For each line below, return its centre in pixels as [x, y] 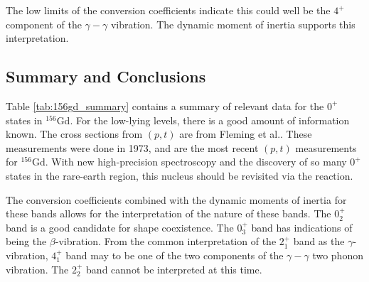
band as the [319, 241]
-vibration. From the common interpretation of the [166, 241]
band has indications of [302, 227]
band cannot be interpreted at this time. [174, 269]
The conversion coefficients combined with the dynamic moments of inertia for [176, 199]
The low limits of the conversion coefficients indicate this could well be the [168, 10]
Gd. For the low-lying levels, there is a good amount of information [203, 120]
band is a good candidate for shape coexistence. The [120, 227]
